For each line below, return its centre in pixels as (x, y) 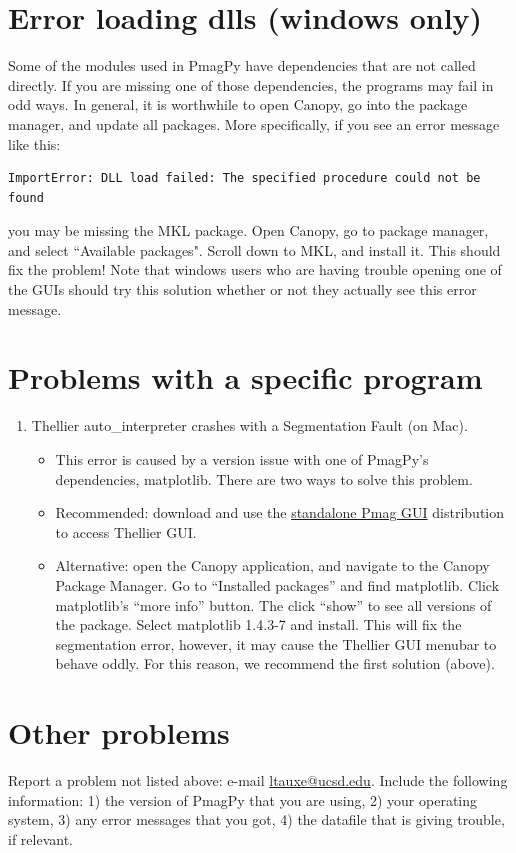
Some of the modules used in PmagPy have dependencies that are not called (242, 65)
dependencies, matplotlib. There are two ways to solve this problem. (264, 478)
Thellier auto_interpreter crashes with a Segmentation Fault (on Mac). (249, 425)
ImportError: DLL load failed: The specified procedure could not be (244, 178)
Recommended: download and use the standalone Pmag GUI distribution (280, 512)
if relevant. (40, 838)
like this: (34, 143)
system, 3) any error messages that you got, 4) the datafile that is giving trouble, (256, 819)
